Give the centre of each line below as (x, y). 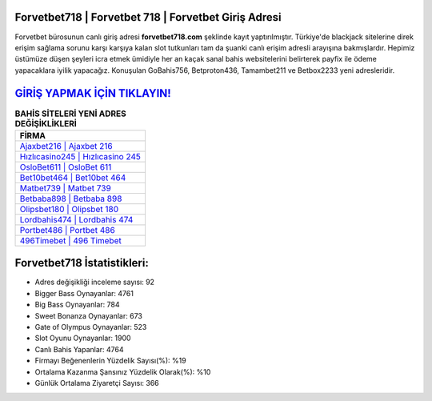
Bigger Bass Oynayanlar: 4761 (84, 293)
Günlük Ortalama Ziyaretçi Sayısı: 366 (97, 383)
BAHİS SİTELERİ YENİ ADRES (71, 114)
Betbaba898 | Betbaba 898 (71, 198)
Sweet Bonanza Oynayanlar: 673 (89, 315)
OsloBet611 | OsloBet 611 (66, 166)
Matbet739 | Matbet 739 (65, 188)
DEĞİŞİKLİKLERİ (46, 123)
